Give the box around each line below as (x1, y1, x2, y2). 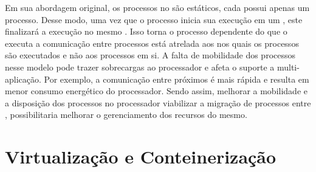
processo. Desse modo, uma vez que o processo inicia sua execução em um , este (5, 13, 303, 26)
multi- (276, 60, 300, 73)
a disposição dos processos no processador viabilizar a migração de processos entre (5, 96, 311, 109)
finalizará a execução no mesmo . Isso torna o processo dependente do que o (5, 25, 287, 38)
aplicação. (5, 72, 41, 85)
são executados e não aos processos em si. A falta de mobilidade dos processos (5, 49, 296, 61)
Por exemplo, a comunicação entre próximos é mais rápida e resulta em (44, 72, 309, 85)
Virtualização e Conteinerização (5, 144, 276, 169)
